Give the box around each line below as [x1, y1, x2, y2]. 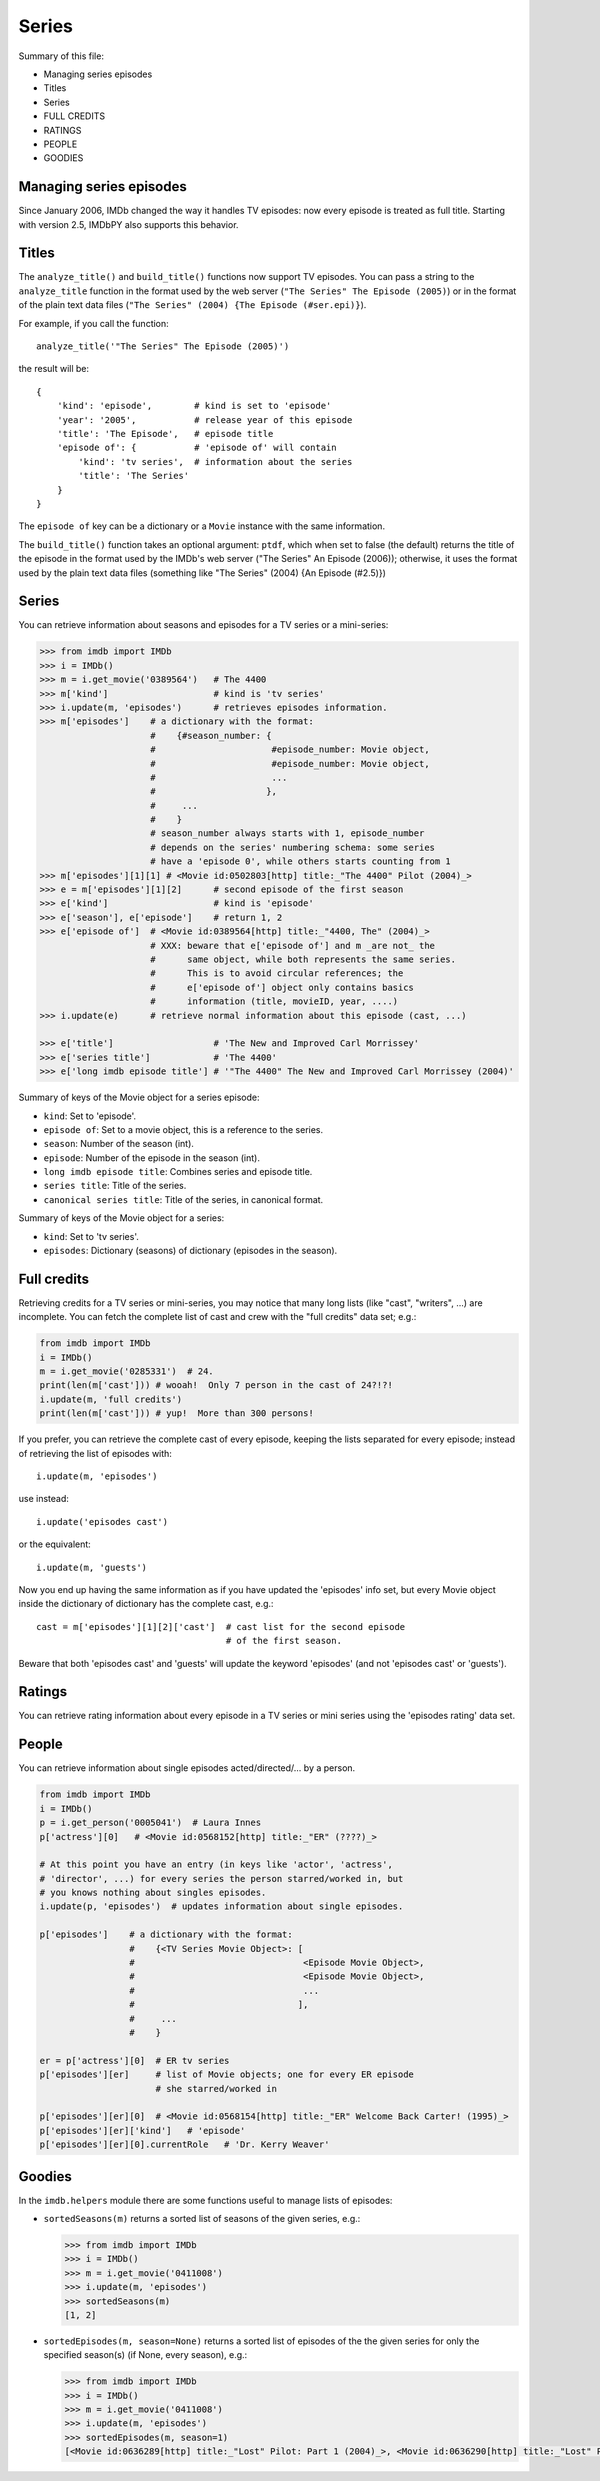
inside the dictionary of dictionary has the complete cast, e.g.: [18, 1598, 274, 1610]
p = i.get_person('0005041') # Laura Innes [39, 1817, 262, 1829]
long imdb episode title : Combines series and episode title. [43, 1166, 313, 1178]
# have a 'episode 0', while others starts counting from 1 [150, 856, 452, 867]
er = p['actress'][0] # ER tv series [39, 2055, 230, 2066]
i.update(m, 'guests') [36, 1561, 148, 1573]
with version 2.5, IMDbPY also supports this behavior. [18, 218, 239, 230]
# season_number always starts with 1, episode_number [150, 828, 425, 839]
